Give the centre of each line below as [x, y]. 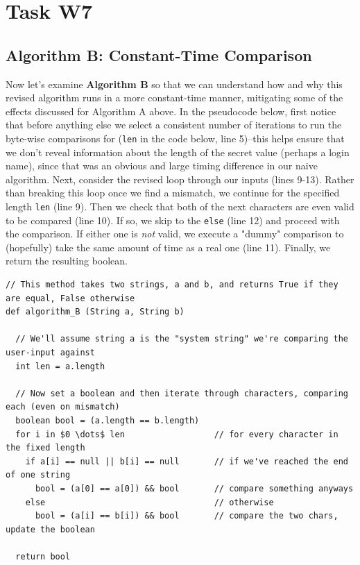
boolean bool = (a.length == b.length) [108, 421]
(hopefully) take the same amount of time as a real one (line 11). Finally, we [168, 247]
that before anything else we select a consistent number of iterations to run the [174, 125]
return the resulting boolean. [67, 261]
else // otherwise [149, 502]
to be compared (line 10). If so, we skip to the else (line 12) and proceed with [173, 220]
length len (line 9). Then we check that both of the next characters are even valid [180, 206]
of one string [38, 475]
